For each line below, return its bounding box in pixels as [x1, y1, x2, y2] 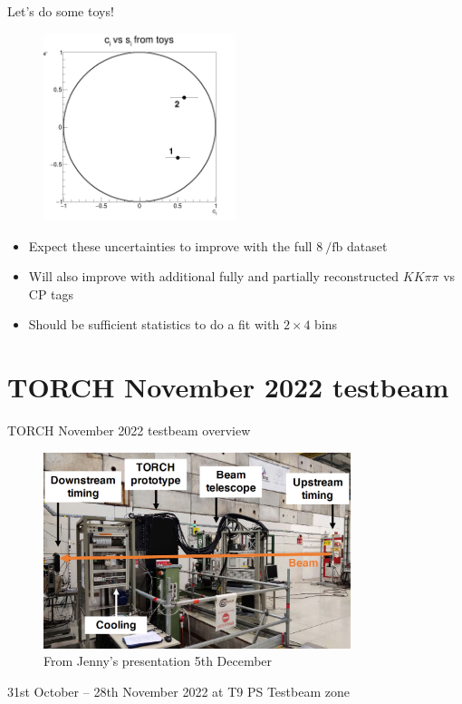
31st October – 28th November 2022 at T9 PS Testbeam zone [7, 682, 350, 701]
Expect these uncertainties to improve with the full [28, 236, 313, 255]
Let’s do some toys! [7, 2, 114, 20]
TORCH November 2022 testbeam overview [7, 421, 251, 439]
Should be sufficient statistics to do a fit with [28, 315, 280, 334]
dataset [347, 236, 388, 255]
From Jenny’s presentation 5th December [43, 651, 273, 670]
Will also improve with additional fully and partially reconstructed [28, 267, 399, 286]
